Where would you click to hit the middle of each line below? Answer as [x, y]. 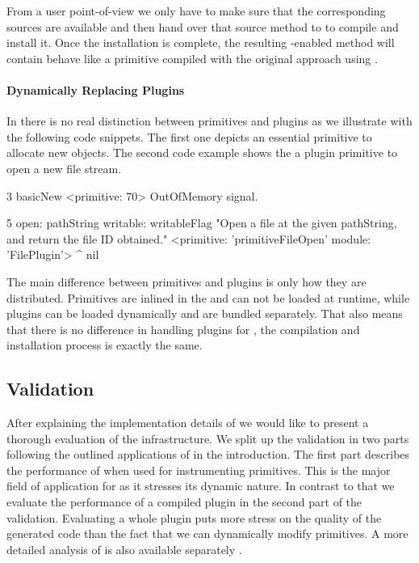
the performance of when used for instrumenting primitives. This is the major [199, 470]
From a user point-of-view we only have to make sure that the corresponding [196, 11]
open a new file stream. [64, 168]
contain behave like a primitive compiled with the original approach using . [192, 58]
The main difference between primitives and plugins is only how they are [186, 281]
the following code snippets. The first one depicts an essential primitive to [189, 136]
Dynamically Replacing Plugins [96, 89]
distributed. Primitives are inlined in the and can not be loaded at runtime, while [208, 297]
